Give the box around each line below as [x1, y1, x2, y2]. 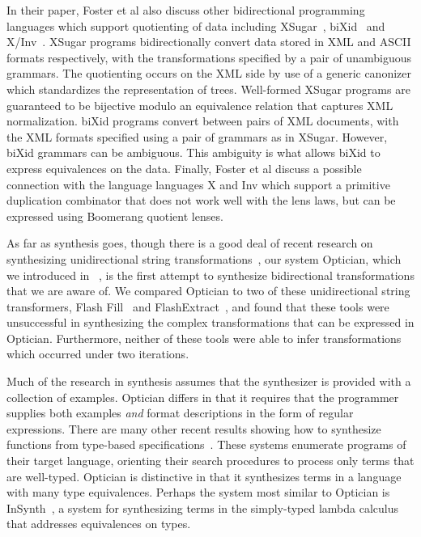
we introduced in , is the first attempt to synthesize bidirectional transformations [6, 266, 415, 283]
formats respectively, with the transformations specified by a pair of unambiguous [6, 49, 412, 66]
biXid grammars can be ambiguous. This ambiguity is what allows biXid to [6, 144, 381, 161]
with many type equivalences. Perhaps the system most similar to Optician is [6, 484, 390, 501]
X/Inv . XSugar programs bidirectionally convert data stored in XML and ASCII [6, 33, 411, 50]
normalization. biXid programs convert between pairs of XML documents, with [6, 112, 399, 129]
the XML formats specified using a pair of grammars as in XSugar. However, [6, 128, 388, 145]
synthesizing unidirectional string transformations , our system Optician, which [6, 250, 402, 267]
